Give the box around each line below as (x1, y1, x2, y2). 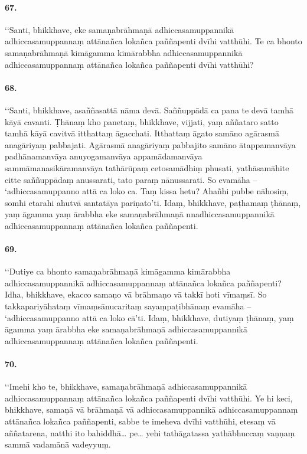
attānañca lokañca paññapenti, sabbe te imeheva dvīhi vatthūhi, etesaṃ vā (5, 415, 276, 427)
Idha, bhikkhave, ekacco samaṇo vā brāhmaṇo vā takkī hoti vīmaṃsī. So (5, 288, 267, 301)
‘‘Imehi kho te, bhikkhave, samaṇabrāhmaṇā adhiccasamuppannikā (5, 380, 247, 393)
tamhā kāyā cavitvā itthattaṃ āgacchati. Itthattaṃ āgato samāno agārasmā (5, 127, 279, 139)
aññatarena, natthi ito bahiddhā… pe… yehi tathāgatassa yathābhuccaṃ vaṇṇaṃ (5, 426, 295, 439)
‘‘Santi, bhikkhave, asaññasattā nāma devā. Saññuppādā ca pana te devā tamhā (5, 103, 294, 116)
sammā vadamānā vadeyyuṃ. (5, 438, 111, 450)
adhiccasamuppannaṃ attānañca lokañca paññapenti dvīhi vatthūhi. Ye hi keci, (5, 391, 293, 404)
